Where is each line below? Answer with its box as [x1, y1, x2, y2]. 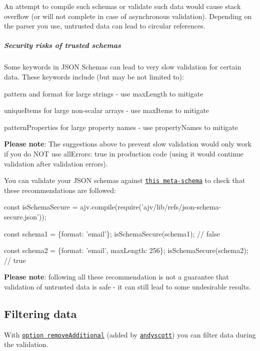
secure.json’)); [4, 211, 46, 221]
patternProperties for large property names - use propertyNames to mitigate [4, 121, 238, 132]
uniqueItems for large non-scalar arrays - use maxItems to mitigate [4, 105, 209, 115]
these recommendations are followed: [4, 184, 116, 195]
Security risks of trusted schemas [4, 40, 121, 50]
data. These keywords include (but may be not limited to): [4, 71, 184, 81]
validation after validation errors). [4, 158, 108, 168]
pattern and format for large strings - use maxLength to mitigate [4, 88, 203, 98]
